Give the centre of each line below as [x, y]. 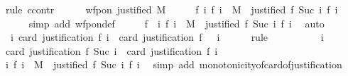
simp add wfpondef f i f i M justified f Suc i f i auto [176, 23]
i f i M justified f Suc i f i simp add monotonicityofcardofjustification [174, 64]
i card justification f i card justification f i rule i [167, 37]
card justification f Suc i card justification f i [112, 50]
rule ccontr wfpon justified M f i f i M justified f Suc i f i [172, 9]
